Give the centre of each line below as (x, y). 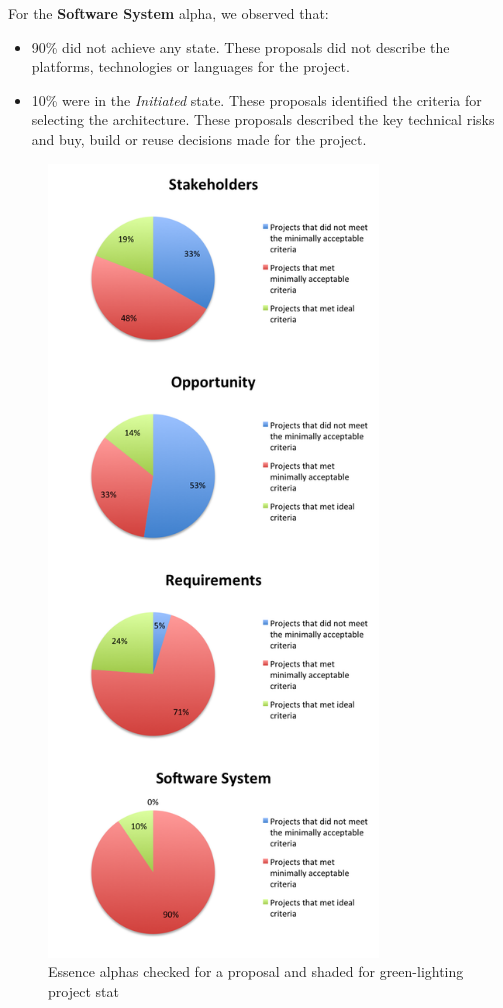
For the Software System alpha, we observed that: (168, 13)
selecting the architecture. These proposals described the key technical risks (263, 119)
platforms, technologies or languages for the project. (190, 66)
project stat (83, 990)
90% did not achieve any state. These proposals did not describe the (240, 46)
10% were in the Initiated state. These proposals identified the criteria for (256, 99)
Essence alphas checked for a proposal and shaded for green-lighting (256, 971)
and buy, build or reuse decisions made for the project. (199, 138)
